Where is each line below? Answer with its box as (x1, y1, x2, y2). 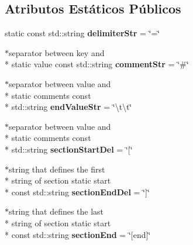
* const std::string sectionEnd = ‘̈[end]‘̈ (5, 228, 151, 240)
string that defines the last (9, 205, 104, 218)
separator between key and (9, 46, 105, 58)
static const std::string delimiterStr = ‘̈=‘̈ (5, 27, 160, 39)
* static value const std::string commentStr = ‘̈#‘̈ (5, 58, 189, 70)
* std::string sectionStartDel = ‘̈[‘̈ (5, 143, 133, 155)
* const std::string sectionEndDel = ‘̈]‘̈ (5, 185, 150, 198)
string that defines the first (9, 163, 105, 175)
